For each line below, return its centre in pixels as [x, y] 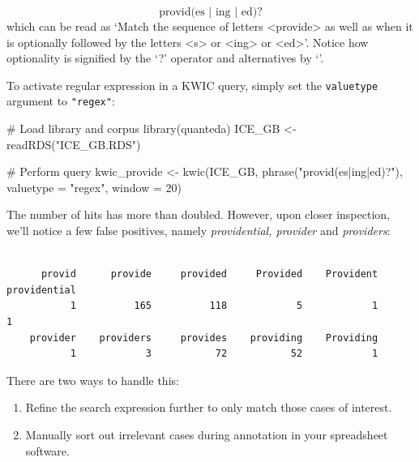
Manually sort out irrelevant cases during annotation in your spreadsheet [207, 434]
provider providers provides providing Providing [204, 338]
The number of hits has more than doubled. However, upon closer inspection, [198, 214]
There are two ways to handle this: [93, 380]
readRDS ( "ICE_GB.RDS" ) [74, 144]
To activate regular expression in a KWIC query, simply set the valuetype [192, 85]
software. [47, 450]
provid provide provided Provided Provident [209, 274]
